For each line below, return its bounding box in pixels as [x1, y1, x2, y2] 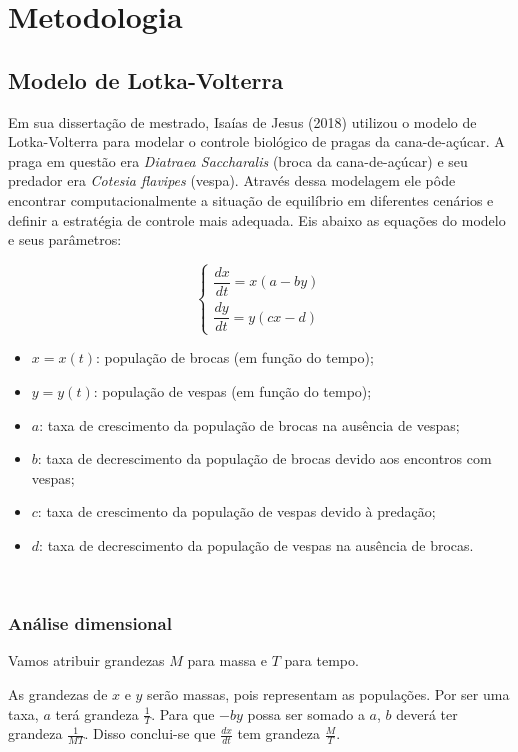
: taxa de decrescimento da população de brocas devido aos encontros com [37, 448, 492, 469]
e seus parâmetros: [8, 229, 122, 250]
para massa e [187, 650, 268, 671]
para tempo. [284, 650, 359, 671]
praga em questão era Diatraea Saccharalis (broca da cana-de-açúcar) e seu [8, 150, 468, 171]
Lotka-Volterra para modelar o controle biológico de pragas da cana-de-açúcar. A [8, 131, 505, 152]
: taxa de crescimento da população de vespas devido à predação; [37, 501, 436, 522]
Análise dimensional [8, 611, 172, 636]
